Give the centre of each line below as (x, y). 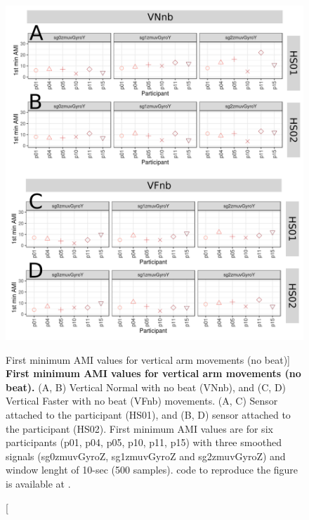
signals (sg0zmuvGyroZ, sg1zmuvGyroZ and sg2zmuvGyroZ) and (146, 456)
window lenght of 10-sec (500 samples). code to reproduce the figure (152, 470)
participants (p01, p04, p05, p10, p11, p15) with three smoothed (144, 442)
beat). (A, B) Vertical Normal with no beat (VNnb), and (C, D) (146, 387)
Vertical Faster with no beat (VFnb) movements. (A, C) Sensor (142, 401)
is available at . (38, 483)
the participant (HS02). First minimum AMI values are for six (139, 428)
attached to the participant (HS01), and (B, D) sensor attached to (148, 414)
